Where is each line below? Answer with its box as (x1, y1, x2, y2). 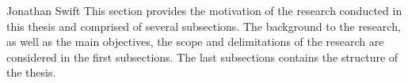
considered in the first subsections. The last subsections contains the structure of (6, 48, 398, 65)
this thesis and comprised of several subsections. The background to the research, (6, 17, 401, 34)
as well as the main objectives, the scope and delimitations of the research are (6, 33, 384, 50)
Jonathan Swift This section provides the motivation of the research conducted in (6, 2, 402, 18)
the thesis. (6, 64, 56, 81)
